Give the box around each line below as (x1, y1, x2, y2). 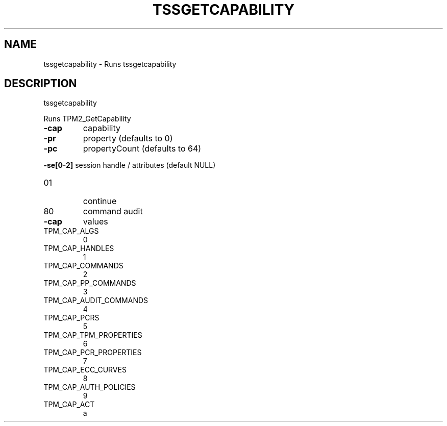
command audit (83, 206, 143, 217)
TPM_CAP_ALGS (43, 227, 99, 236)
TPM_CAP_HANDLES (43, 244, 114, 253)
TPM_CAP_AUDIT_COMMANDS (43, 296, 148, 305)
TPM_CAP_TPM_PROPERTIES (43, 331, 142, 340)
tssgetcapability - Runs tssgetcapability (43, 59, 177, 68)
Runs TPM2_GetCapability (43, 114, 131, 123)
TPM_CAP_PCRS (43, 313, 100, 322)
